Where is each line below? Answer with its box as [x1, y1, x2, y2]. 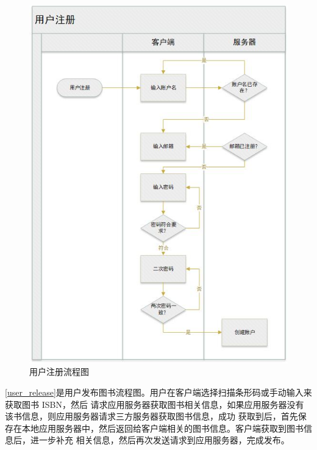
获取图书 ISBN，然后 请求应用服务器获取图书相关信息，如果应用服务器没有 [5, 397, 304, 410]
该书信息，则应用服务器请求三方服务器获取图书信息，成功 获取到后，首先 [5, 410, 298, 423]
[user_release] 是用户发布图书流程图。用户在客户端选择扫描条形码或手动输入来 [5, 386, 312, 399]
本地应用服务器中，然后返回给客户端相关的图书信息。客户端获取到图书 [21, 421, 304, 434]
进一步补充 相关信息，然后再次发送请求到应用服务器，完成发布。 [30, 434, 290, 446]
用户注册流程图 [29, 365, 89, 378]
